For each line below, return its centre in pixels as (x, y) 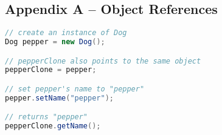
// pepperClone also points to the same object (103, 61)
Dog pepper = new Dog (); (55, 42)
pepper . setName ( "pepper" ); (60, 98)
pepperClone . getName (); (53, 126)
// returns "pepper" (47, 117)
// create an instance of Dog (66, 33)
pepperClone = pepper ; (51, 70)
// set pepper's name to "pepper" (75, 89)
